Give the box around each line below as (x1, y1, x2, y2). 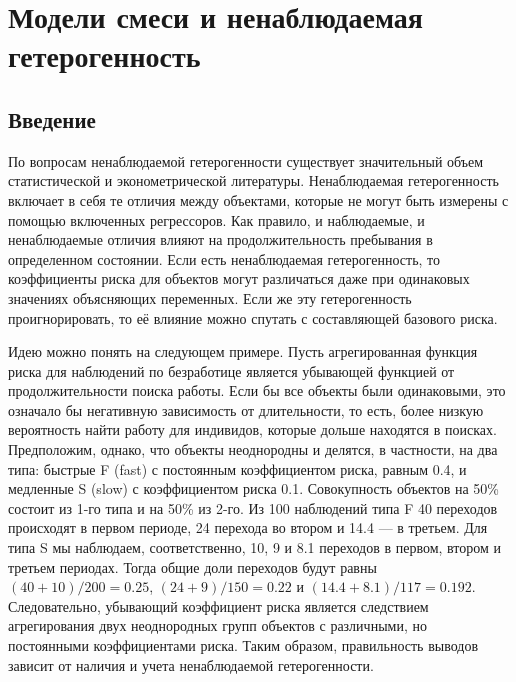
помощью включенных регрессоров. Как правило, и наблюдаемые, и (8, 209, 425, 230)
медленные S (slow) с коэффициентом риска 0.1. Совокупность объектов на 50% (8, 478, 499, 499)
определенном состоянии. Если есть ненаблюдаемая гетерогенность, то (8, 248, 441, 269)
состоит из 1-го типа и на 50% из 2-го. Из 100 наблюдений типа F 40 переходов (8, 497, 498, 518)
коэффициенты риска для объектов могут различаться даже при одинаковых (8, 268, 470, 289)
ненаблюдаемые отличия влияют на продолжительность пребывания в (8, 229, 433, 250)
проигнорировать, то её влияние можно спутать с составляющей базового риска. (8, 307, 498, 328)
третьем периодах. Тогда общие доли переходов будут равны (8, 556, 377, 577)
